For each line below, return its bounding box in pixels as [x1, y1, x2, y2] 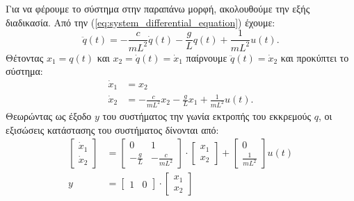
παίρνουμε [186, 50, 227, 64]
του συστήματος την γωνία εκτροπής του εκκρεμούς [102, 108, 312, 123]
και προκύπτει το [280, 50, 349, 64]
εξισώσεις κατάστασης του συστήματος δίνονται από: [6, 122, 219, 137]
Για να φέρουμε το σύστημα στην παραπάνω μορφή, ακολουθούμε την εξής [6, 1, 310, 15]
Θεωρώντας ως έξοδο [6, 108, 92, 123]
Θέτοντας [6, 50, 44, 64]
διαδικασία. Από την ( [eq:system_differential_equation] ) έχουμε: [6, 15, 275, 29]
